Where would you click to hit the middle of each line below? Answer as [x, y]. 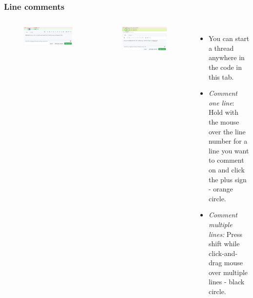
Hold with [224, 112]
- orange [221, 189]
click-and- [223, 253]
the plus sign [227, 179]
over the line [227, 131]
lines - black [226, 282]
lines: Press [225, 234]
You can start [229, 38]
